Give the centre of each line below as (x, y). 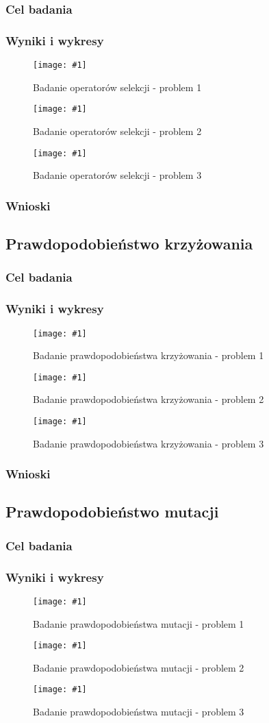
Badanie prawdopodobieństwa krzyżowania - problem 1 (149, 355)
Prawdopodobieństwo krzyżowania (129, 244)
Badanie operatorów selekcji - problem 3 (117, 175)
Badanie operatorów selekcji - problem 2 (117, 131)
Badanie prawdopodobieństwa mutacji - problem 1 (139, 623)
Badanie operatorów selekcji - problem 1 (117, 87)
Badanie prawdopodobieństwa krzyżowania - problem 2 (149, 399)
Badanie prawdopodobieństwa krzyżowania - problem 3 (149, 443)
